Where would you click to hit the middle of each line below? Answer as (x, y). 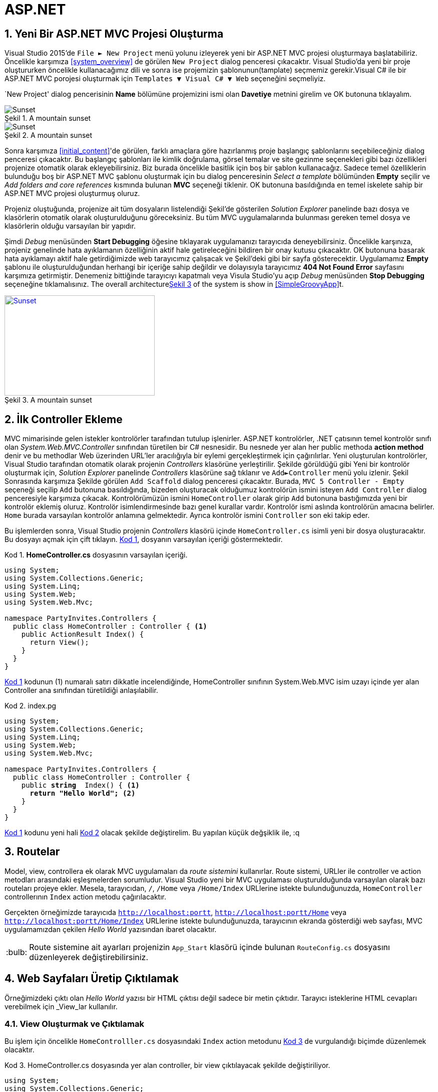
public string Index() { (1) (80, 785)
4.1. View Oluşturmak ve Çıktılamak (74, 1024)
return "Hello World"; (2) (83, 793)
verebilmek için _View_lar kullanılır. (61, 1006)
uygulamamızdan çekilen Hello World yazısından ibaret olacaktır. (111, 929)
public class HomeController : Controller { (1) (110, 626)
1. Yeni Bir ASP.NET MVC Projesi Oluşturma (114, 34)
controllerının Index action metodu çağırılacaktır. (85, 896)
